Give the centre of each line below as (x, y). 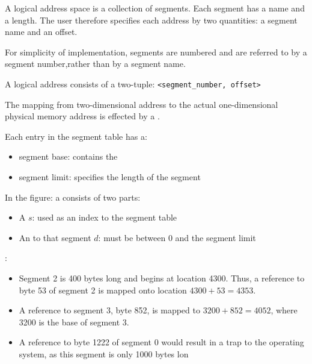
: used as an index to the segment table (105, 217)
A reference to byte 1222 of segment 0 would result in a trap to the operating (161, 342)
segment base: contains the (68, 156)
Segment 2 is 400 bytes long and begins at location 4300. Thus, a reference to (162, 278)
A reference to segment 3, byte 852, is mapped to (109, 310)
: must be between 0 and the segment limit (177, 237)
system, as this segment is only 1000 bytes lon (104, 353)
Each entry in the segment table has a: (76, 136)
